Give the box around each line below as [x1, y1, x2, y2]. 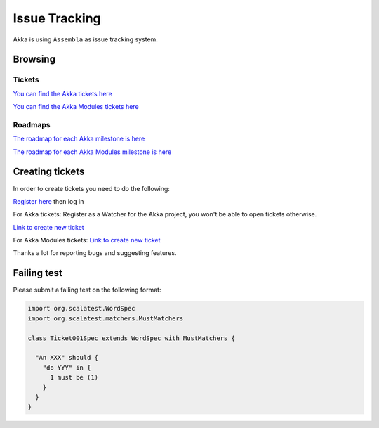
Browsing [13, 53, 56, 65]
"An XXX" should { [35, 354, 98, 362]
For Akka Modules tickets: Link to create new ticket [13, 236, 161, 245]
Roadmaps [13, 119, 51, 129]
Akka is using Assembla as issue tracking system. [13, 35, 158, 44]
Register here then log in [13, 197, 84, 205]
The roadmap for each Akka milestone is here [13, 134, 145, 143]
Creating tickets [13, 166, 85, 178]
